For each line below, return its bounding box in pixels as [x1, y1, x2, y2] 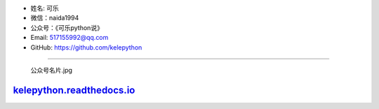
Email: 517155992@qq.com [30, 34, 109, 42]
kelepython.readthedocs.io [13, 84, 135, 96]
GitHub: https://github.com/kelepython [30, 43, 142, 52]
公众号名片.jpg [30, 66, 73, 74]
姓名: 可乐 [30, 4, 59, 12]
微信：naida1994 [30, 14, 79, 22]
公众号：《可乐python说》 [30, 23, 103, 31]
